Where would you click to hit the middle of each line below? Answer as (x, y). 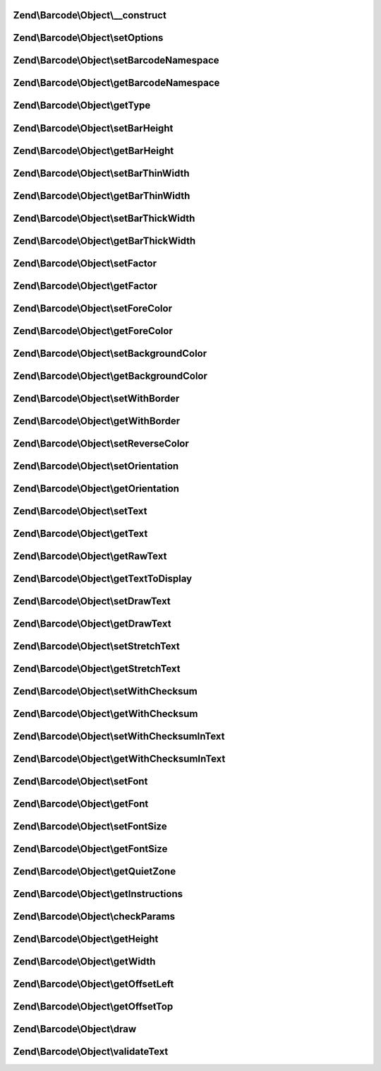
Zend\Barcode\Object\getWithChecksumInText (119, 758)
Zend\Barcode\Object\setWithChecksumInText (119, 736)
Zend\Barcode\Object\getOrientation (96, 489)
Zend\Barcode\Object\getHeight (86, 939)
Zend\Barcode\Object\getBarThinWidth (102, 195)
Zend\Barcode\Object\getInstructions (98, 894)
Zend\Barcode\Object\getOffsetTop (93, 1007)
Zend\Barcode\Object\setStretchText (96, 646)
